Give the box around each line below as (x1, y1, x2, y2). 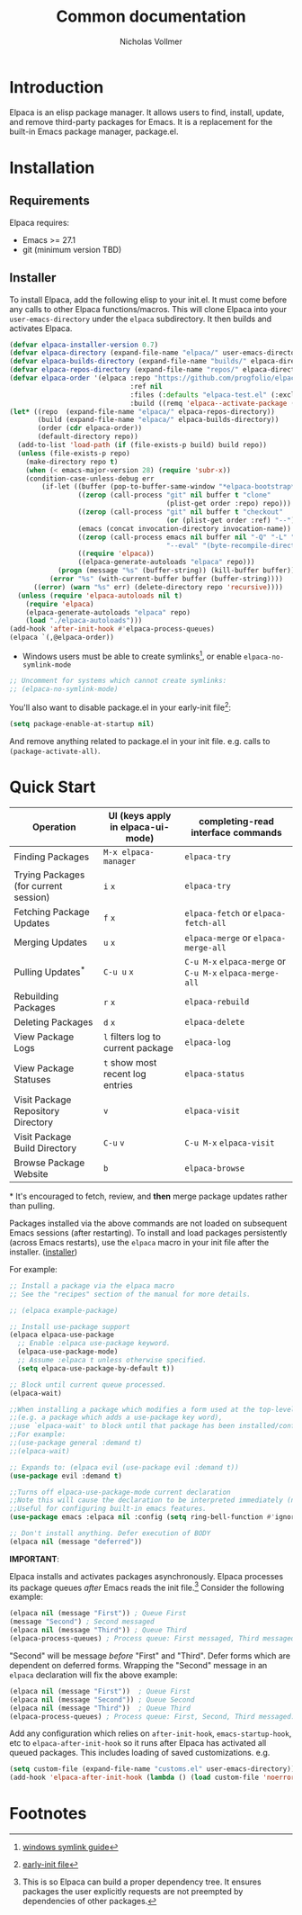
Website (13, 1167, 49, 1180)
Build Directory (13, 1141, 77, 1154)
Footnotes (9, 1803, 87, 1824)
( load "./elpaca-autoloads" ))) (25, 616, 143, 625)
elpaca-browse (184, 1163, 245, 1173)
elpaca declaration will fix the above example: (9, 1669, 178, 1680)
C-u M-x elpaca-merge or (184, 955, 286, 967)
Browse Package (13, 1156, 85, 1169)
